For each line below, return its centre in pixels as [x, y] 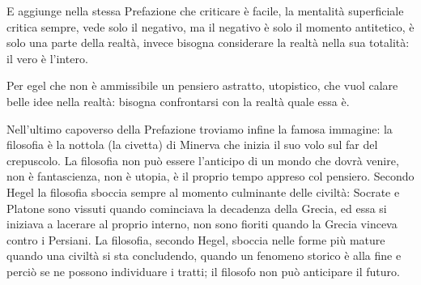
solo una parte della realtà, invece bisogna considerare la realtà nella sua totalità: [208, 43]
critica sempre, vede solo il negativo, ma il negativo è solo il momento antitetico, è [210, 26]
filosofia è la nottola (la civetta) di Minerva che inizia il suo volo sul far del [192, 145]
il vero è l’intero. [47, 58]
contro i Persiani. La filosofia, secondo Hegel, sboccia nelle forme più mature [196, 239]
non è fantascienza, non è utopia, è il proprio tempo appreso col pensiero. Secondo [210, 176]
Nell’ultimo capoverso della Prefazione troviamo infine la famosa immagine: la [200, 128]
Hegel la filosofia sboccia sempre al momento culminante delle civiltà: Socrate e [203, 191]
